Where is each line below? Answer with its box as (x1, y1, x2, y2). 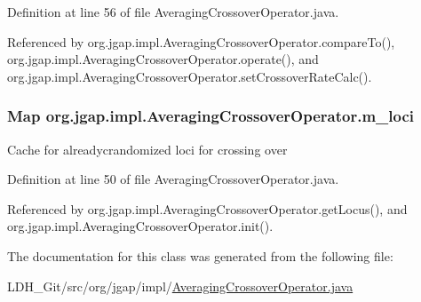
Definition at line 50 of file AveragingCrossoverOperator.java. (7, 170, 339, 188)
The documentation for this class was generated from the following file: (7, 246, 393, 265)
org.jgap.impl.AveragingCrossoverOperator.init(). (7, 217, 274, 235)
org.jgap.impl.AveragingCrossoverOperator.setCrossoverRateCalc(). (7, 67, 372, 85)
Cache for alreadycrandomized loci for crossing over (7, 139, 288, 158)
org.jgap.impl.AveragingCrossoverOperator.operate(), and (7, 50, 319, 68)
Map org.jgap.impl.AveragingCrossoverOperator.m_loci (7, 105, 415, 127)
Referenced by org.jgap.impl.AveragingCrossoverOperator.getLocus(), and (7, 199, 408, 218)
